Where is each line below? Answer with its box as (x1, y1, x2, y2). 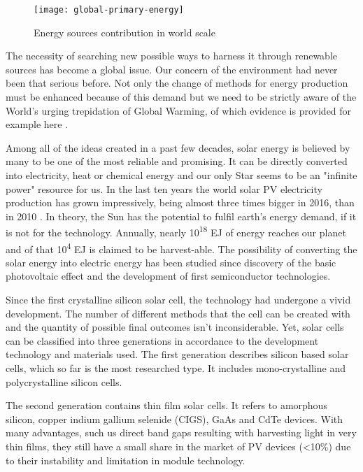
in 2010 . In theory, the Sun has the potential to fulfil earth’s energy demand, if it (6, 208, 357, 223)
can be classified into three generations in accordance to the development (6, 333, 319, 348)
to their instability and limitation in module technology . (6, 452, 245, 467)
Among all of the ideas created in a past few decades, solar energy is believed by (6, 140, 350, 155)
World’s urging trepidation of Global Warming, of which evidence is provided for (6, 103, 352, 117)
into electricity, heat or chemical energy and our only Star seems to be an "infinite (6, 168, 357, 182)
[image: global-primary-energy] (34, 5, 184, 15)
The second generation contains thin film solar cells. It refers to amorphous (6, 398, 327, 413)
